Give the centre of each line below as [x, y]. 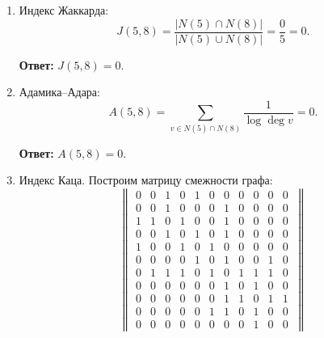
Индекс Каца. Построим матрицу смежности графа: [146, 180]
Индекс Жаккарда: [64, 10]
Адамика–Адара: [59, 92]
